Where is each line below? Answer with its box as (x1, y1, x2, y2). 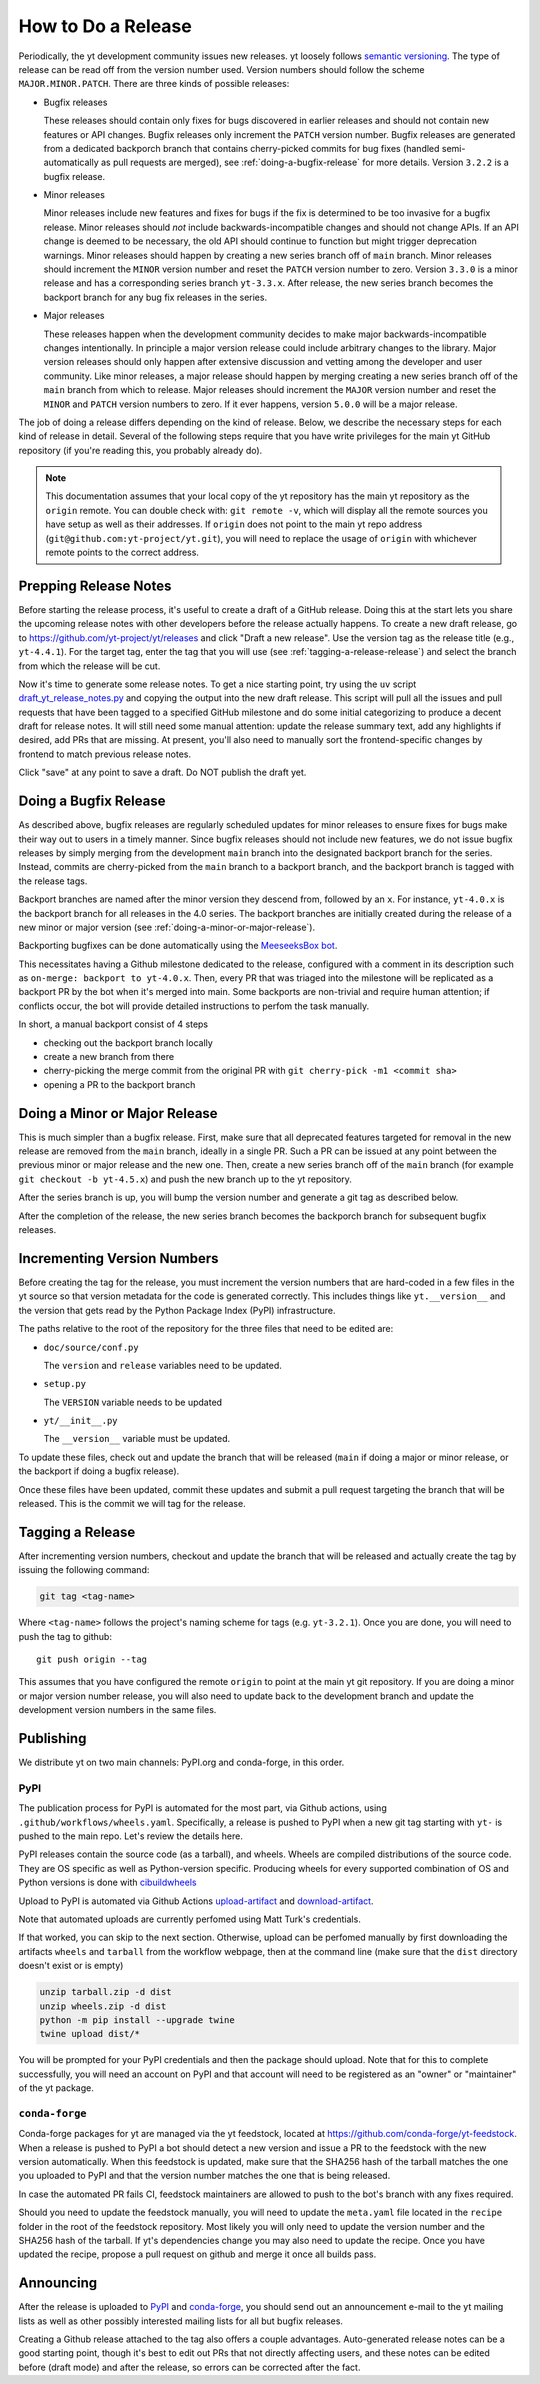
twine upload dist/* (39, 2028, 140, 2040)
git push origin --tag (36, 1654, 148, 1665)
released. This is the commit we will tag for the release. (18, 1498, 246, 1510)
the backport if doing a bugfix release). (18, 1465, 180, 1477)
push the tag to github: (18, 1630, 112, 1642)
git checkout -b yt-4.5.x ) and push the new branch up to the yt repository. (18, 1173, 352, 1185)
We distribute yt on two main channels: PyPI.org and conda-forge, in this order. (18, 1756, 345, 1769)
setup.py (43, 1378, 87, 1390)
